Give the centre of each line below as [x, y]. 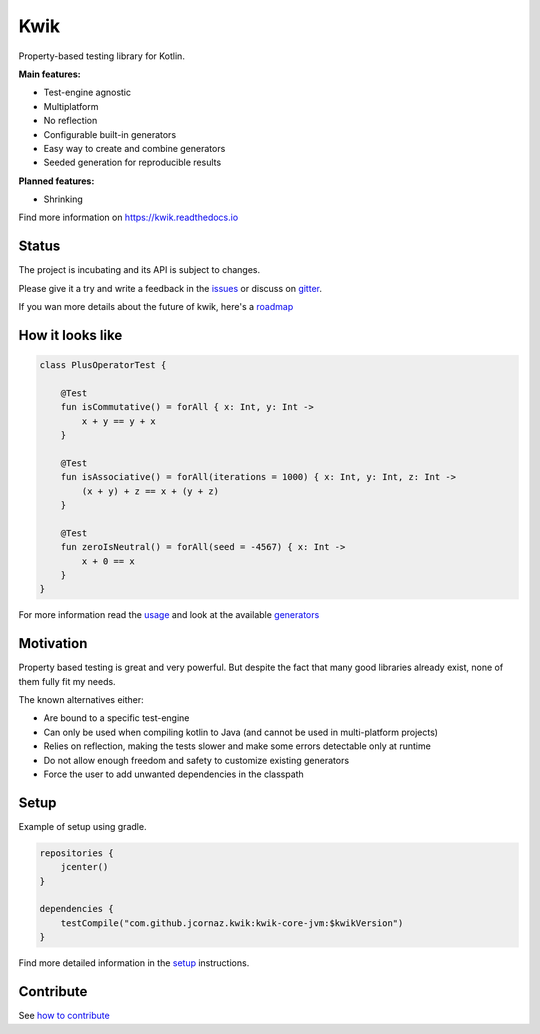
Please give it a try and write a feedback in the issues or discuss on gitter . [170, 288]
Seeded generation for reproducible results [132, 162]
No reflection [70, 121]
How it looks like [70, 335]
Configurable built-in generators [110, 134]
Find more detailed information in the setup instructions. [134, 963]
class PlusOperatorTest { [103, 365]
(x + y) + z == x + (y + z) [150, 491]
